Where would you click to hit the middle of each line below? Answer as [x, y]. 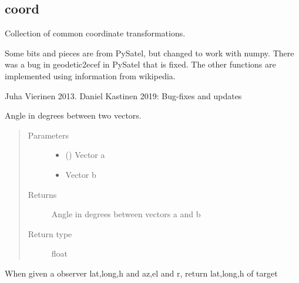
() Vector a [85, 155]
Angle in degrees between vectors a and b [126, 214]
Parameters [48, 135]
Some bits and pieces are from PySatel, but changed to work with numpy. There [149, 53]
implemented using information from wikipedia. [90, 75]
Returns [42, 194]
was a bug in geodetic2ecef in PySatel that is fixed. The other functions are [140, 64]
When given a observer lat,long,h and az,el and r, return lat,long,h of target [141, 273]
